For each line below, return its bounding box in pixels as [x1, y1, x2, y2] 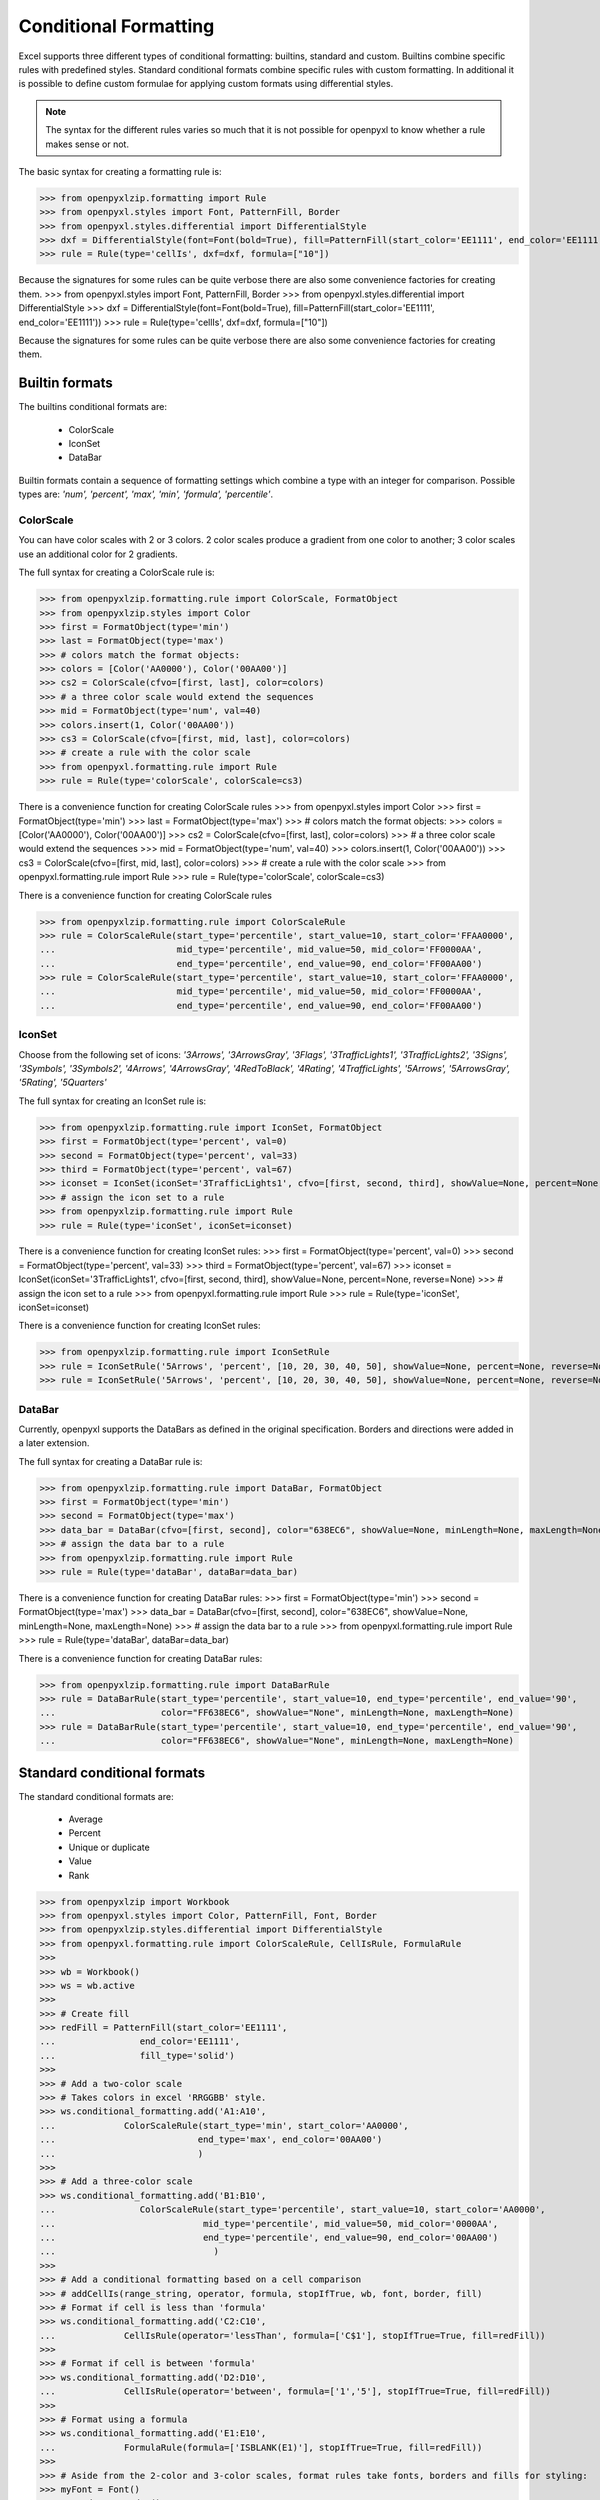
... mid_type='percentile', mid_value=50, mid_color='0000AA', [39, 2218, 499, 2229]
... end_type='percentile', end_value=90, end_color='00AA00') [39, 2231, 499, 2243]
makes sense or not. [45, 138, 130, 150]
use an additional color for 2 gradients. [18, 548, 179, 560]
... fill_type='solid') [39, 2050, 235, 2061]
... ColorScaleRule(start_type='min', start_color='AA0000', [39, 2120, 409, 2131]
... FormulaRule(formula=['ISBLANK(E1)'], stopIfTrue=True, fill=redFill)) [39, 2441, 483, 2453]
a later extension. [18, 1437, 90, 1449]
